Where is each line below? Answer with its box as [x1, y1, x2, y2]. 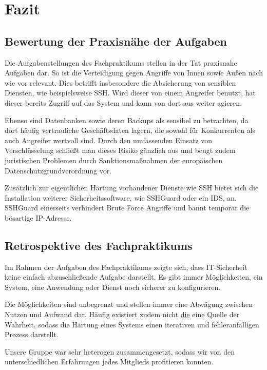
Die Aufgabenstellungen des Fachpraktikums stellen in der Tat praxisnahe [5, 57, 237, 68]
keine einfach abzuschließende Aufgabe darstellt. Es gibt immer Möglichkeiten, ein [5, 271, 263, 282]
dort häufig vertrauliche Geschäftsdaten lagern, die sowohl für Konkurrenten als [5, 125, 255, 135]
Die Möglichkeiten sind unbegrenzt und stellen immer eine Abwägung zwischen [5, 299, 253, 309]
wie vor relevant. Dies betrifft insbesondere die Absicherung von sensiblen [5, 77, 236, 88]
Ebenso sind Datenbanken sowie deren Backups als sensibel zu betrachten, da [5, 114, 249, 125]
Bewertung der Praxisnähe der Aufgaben [5, 33, 227, 49]
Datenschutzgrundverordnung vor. [5, 165, 112, 176]
